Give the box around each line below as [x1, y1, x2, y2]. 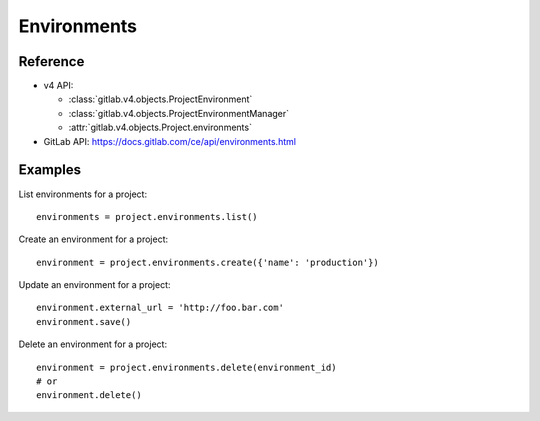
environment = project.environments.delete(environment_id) [36, 361, 337, 373]
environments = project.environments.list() [36, 211, 259, 222]
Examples [18, 161, 82, 179]
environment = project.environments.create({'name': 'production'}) [36, 256, 379, 268]
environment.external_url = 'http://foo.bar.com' [36, 302, 285, 314]
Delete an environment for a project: [18, 338, 168, 350]
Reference [18, 53, 85, 70]
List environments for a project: [18, 188, 148, 200]
